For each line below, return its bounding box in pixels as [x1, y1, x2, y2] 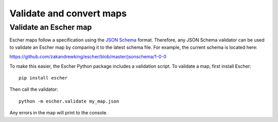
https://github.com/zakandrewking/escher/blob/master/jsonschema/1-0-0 [9, 54, 167, 60]
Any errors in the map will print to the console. [9, 110, 108, 116]
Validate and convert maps [9, 8, 127, 19]
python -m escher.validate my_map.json [19, 98, 119, 104]
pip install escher [19, 75, 68, 80]
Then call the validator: [9, 86, 59, 92]
